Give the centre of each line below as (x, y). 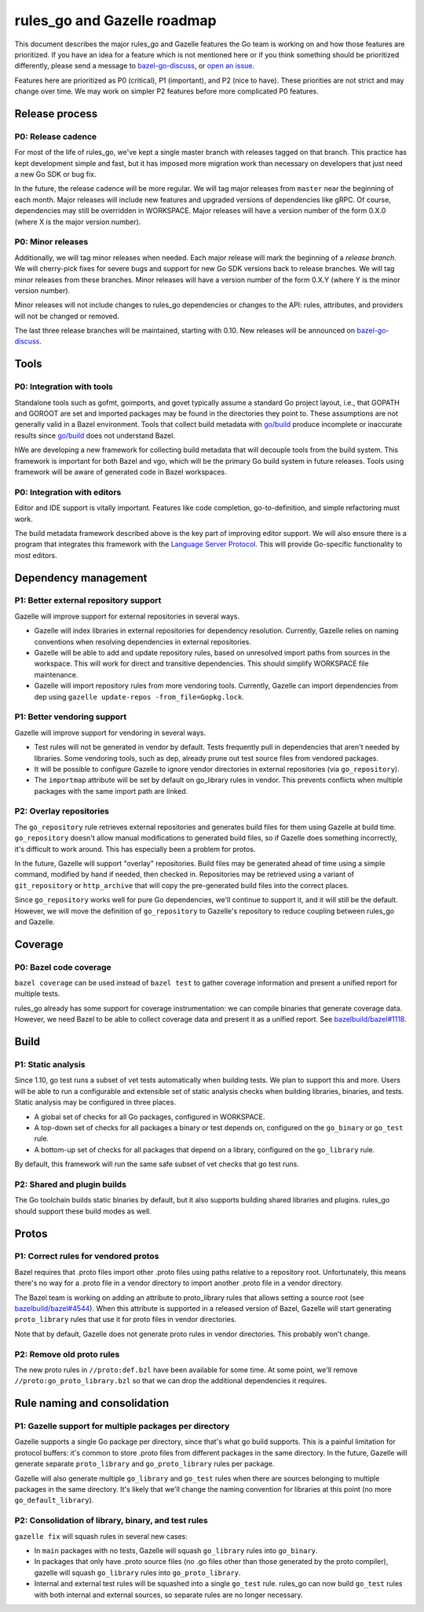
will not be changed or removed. (67, 316)
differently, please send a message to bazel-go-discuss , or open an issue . (135, 66)
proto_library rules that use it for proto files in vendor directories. (126, 1320)
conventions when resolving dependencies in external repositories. (143, 641)
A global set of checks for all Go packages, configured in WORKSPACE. (150, 1117)
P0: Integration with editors (68, 492)
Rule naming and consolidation (92, 1403)
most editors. (36, 555)
